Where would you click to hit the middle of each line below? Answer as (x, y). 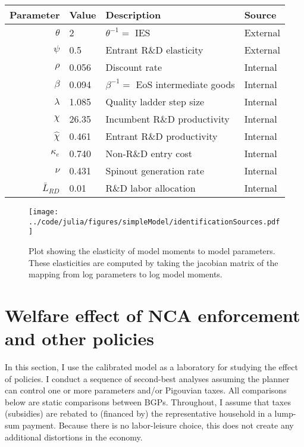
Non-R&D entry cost (149, 153)
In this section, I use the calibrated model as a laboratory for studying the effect (151, 367)
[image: (44, 212)
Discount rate (134, 67)
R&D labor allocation (151, 188)
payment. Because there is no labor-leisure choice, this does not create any (158, 425)
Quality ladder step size (155, 101)
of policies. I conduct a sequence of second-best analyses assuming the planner (147, 378)
